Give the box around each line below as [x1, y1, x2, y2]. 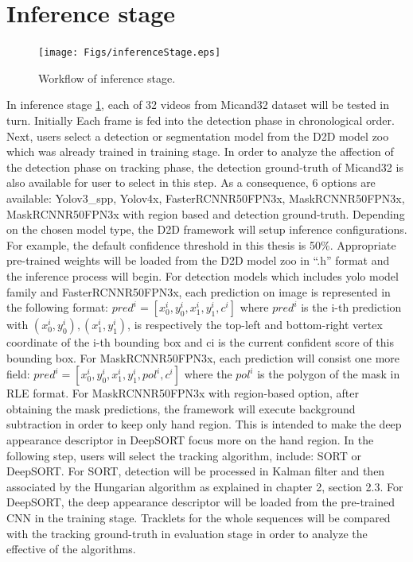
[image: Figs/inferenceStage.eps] [38, 47, 221, 59]
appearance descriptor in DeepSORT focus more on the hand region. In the [6, 432, 374, 448]
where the [184, 366, 232, 382]
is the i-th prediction [301, 299, 402, 316]
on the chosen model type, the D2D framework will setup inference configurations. [6, 221, 407, 238]
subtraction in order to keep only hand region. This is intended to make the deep [6, 416, 402, 432]
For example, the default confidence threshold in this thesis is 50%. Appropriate [6, 236, 396, 253]
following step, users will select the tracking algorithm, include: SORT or [6, 447, 361, 463]
